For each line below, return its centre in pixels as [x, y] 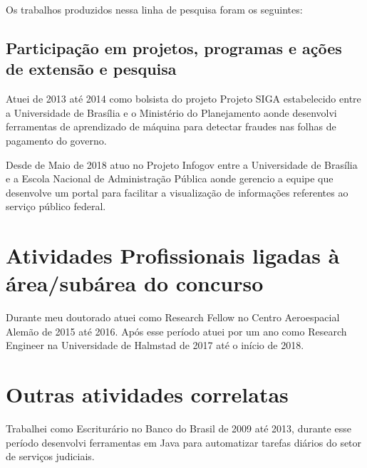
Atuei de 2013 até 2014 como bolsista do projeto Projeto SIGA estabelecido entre [183, 99]
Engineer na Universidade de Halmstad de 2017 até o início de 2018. [155, 345]
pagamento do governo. [56, 140]
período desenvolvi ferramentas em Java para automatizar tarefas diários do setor [184, 442]
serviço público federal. [56, 206]
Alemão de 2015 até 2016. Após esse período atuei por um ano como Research [176, 331]
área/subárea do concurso [135, 283]
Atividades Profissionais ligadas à [173, 255]
